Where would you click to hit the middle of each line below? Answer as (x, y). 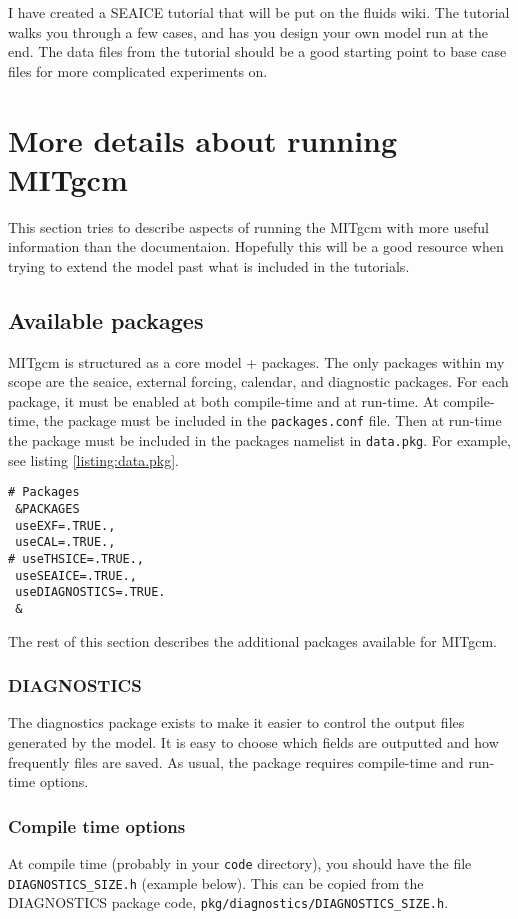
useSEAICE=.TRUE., (76, 575)
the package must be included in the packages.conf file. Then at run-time (272, 420)
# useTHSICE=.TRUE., (76, 558)
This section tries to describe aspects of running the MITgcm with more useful (248, 226)
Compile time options (97, 825)
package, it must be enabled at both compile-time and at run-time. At (223, 400)
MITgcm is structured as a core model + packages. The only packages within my (256, 361)
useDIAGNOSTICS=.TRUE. (90, 592)
